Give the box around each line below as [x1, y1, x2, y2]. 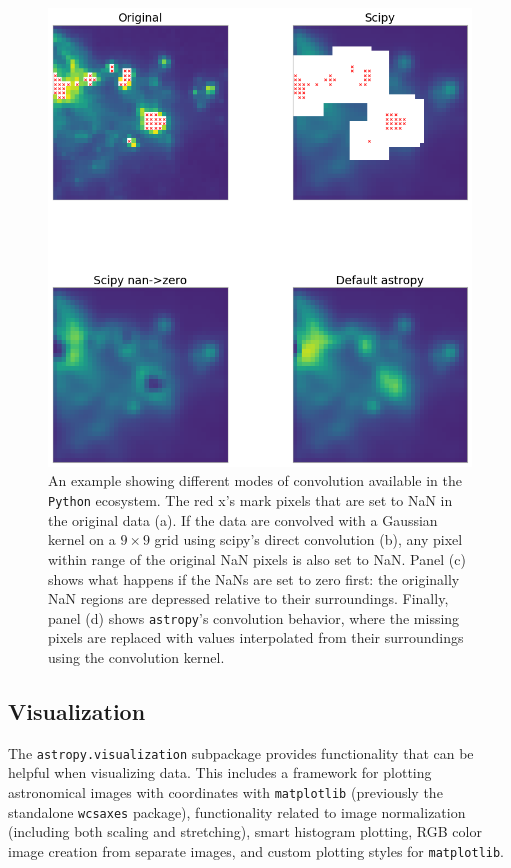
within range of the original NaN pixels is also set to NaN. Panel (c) [48, 548, 466, 569]
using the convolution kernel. [48, 646, 225, 667]
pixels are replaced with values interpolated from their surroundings [48, 627, 464, 648]
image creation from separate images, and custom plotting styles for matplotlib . [8, 840, 505, 861]
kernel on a [48, 529, 116, 550]
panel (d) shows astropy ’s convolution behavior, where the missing [48, 607, 460, 628]
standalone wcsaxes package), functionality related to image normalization [8, 801, 466, 822]
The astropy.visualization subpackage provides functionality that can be [8, 742, 474, 763]
